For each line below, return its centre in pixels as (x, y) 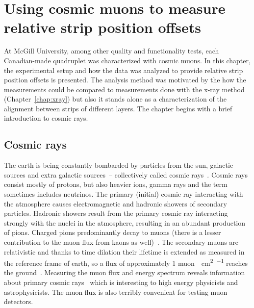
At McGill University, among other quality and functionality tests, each (112, 51)
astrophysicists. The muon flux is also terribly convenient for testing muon (116, 292)
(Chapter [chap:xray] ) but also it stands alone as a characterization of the (115, 99)
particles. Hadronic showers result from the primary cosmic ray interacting (116, 213)
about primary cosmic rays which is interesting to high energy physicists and (121, 282)
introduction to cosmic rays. (46, 118)
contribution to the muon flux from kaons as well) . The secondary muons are (121, 242)
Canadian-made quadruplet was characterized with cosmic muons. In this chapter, (127, 60)
